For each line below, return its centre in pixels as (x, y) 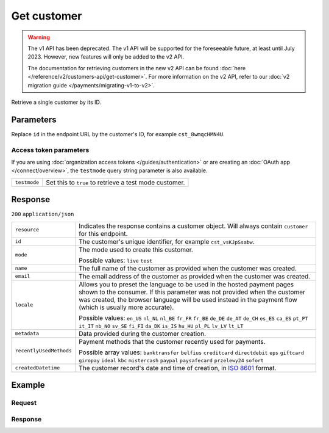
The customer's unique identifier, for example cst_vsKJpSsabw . (167, 241)
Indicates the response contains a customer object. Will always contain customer (193, 226)
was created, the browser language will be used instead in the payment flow (188, 299)
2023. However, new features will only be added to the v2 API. (106, 57)
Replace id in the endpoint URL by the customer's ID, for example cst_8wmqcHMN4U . (118, 134)
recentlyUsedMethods (44, 351)
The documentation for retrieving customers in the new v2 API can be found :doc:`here (137, 68)
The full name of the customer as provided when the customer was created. (187, 268)
